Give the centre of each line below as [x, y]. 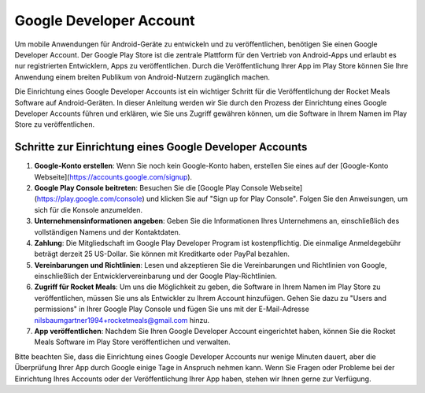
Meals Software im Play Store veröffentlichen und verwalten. [133, 342]
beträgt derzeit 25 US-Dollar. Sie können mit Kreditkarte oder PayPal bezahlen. [162, 254]
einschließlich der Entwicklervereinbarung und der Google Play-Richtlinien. [155, 276]
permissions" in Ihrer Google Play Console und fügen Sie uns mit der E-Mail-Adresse [172, 309]
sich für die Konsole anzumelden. [89, 209]
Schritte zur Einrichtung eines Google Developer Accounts [161, 147]
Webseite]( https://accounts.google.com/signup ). [113, 176]
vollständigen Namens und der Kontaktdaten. [107, 232]
